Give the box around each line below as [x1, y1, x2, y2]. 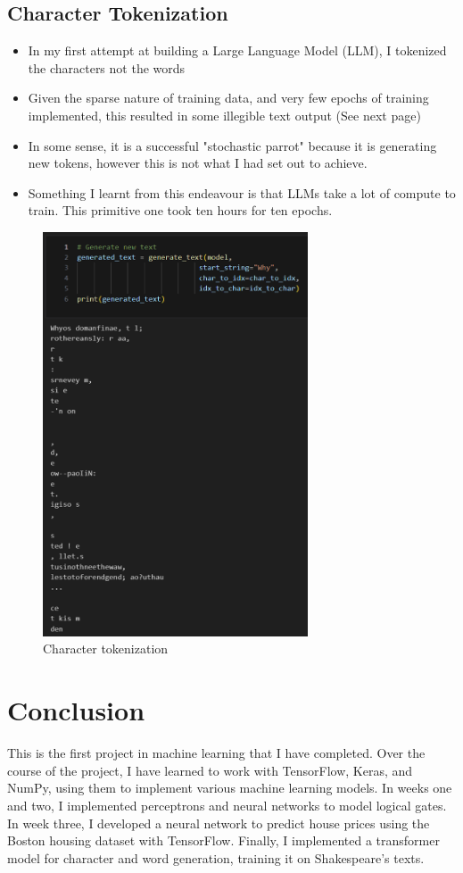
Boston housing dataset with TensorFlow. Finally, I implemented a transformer [7, 831, 440, 850]
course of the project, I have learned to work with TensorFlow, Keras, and [7, 761, 413, 779]
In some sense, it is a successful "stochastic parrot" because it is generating [28, 136, 437, 154]
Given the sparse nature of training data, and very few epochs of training [28, 88, 429, 107]
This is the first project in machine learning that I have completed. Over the [7, 744, 426, 762]
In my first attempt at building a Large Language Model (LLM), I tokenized [28, 41, 447, 60]
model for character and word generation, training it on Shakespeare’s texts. [7, 848, 425, 867]
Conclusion [7, 692, 145, 728]
